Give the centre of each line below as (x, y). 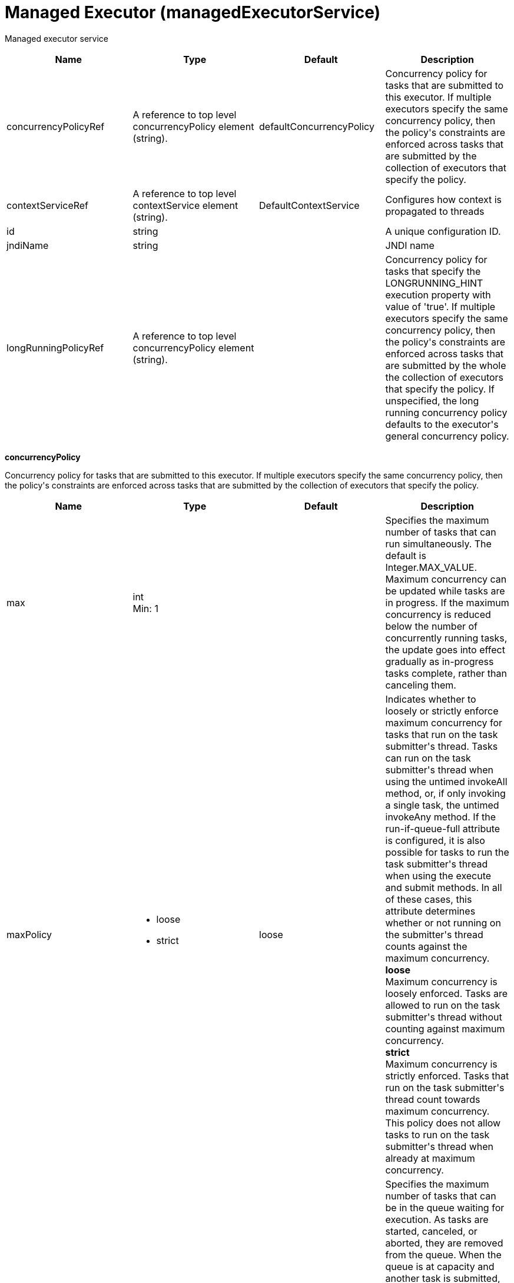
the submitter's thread (434, 934)
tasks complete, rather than (446, 673)
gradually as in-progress (440, 661)
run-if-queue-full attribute (443, 828)
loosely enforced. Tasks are (447, 993)
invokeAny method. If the (441, 817)
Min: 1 (145, 608)
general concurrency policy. (447, 436)
